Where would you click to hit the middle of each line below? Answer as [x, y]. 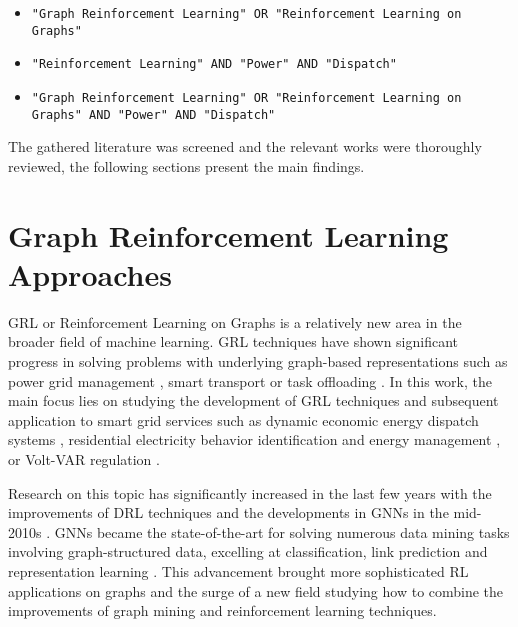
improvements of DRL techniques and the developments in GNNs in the [228, 512]
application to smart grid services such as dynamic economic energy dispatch [243, 419]
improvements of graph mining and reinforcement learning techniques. [222, 610]
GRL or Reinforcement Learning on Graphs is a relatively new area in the [235, 321]
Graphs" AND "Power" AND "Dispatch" [153, 114]
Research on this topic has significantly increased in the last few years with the [250, 492]
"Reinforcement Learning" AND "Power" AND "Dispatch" [214, 64]
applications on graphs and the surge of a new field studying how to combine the [256, 590]
